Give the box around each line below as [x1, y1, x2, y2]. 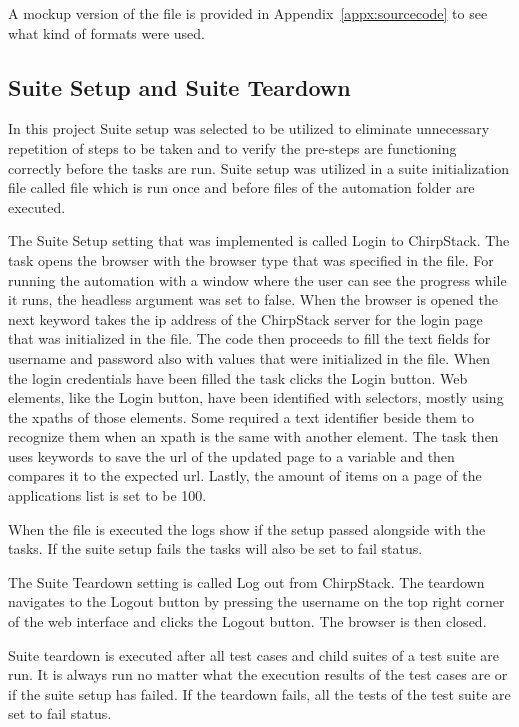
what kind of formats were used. [8, 22, 206, 43]
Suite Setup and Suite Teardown [8, 71, 351, 102]
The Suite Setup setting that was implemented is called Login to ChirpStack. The [8, 230, 510, 251]
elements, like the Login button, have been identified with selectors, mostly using [8, 387, 504, 408]
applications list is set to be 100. [8, 485, 207, 506]
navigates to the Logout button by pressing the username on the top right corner [8, 591, 505, 612]
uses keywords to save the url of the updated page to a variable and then [8, 445, 455, 466]
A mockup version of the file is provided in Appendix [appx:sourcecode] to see [8, 3, 488, 23]
